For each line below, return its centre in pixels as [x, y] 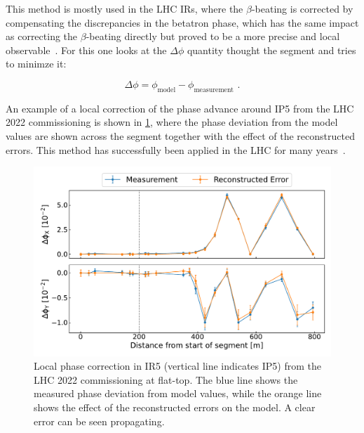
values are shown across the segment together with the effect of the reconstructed [180, 135]
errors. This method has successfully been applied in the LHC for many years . [176, 149]
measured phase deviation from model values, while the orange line [178, 393]
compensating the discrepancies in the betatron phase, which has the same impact [182, 22]
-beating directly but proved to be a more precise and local [213, 36]
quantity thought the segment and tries [271, 50]
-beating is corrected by [302, 8]
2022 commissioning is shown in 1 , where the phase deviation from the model [172, 122]
